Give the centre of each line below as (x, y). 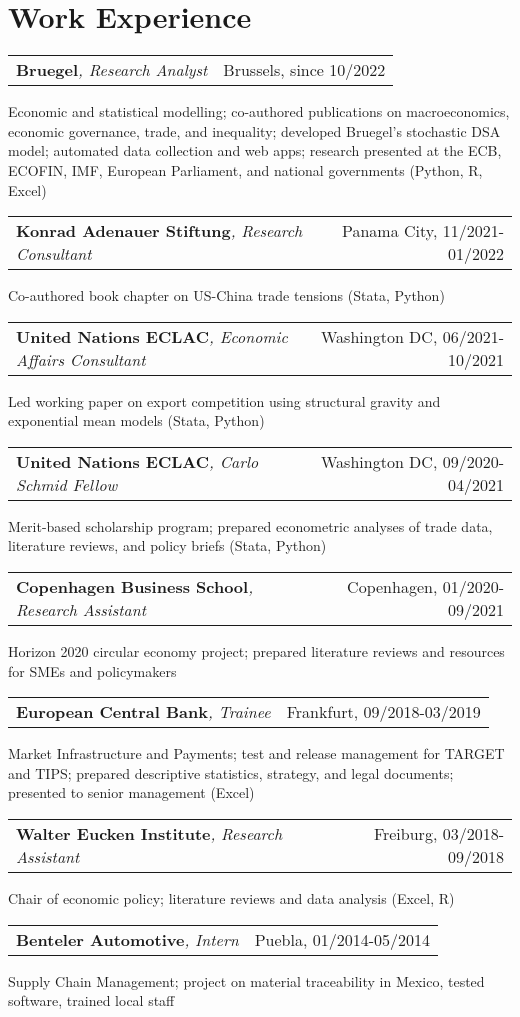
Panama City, (389, 231)
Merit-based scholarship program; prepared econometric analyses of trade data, (250, 525)
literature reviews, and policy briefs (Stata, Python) (167, 545)
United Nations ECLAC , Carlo (137, 461)
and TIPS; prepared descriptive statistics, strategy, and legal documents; (231, 772)
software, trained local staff (91, 1000)
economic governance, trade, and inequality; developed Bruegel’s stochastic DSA (254, 130)
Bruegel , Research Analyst (112, 70)
